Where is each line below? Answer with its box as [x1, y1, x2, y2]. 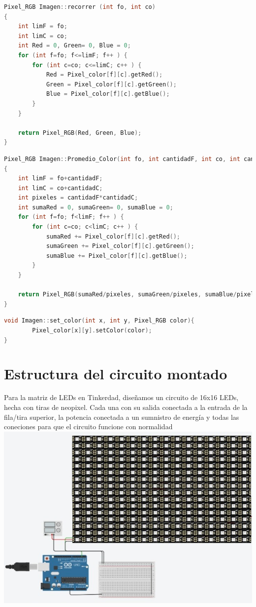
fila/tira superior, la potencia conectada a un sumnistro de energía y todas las [4, 411, 239, 422]
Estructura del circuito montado [4, 364, 227, 384]
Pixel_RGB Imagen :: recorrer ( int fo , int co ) [4, 3, 156, 10]
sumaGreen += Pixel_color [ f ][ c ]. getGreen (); [46, 243, 194, 250]
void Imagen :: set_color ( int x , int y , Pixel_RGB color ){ [4, 317, 194, 324]
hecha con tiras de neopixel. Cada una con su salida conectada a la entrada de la [4, 402, 248, 412]
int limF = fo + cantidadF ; [18, 175, 103, 182]
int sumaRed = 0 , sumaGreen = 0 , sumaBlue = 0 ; [18, 203, 173, 211]
